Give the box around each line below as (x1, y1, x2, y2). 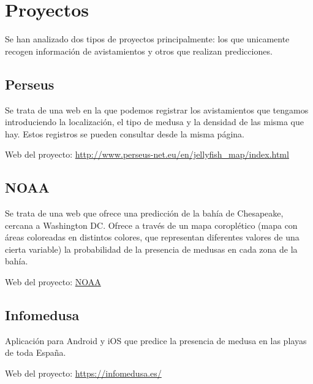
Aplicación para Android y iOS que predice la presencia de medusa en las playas (5, 334, 307, 347)
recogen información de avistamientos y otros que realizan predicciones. (5, 44, 273, 57)
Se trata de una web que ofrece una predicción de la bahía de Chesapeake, (5, 207, 284, 220)
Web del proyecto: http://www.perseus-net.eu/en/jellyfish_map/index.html (5, 148, 289, 161)
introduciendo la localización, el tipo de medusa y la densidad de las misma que (5, 115, 304, 128)
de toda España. (5, 346, 66, 359)
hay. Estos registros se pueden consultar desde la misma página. (5, 127, 244, 140)
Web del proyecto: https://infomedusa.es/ (5, 367, 162, 380)
